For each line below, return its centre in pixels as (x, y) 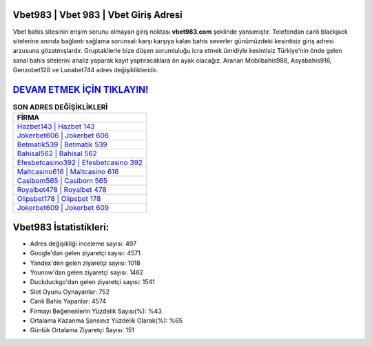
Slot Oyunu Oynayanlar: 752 (70, 292)
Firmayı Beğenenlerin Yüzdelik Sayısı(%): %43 (96, 311)
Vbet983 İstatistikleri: (61, 227)
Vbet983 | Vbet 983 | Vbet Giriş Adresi (97, 15)
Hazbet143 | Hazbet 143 (56, 127)
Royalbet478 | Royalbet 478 (62, 190)
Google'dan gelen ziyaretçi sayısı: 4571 (85, 253)
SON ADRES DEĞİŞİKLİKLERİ (60, 107)
